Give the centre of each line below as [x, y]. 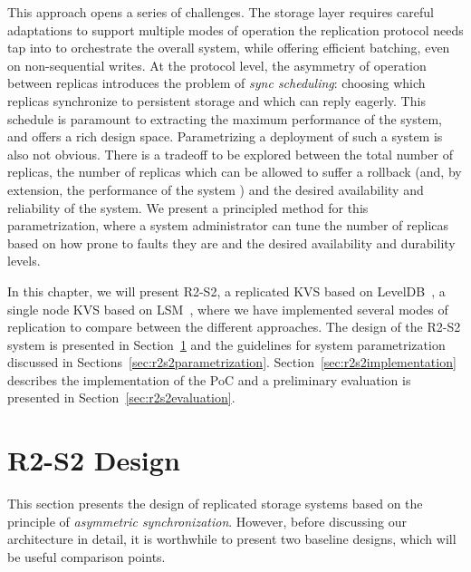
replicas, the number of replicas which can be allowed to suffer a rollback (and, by [235, 172]
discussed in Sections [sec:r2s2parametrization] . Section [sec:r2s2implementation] [232, 362]
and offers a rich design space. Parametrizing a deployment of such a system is [225, 136]
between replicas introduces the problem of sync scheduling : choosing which [216, 83]
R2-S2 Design [94, 460]
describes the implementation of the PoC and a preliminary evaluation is [209, 379]
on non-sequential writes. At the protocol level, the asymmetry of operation [217, 65]
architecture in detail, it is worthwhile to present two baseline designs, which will [232, 539]
